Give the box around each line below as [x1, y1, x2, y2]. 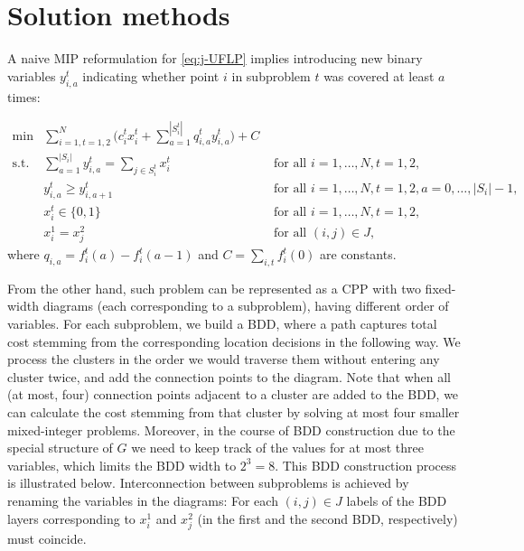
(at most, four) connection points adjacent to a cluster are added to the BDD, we [7, 385, 459, 404]
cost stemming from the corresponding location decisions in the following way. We [7, 332, 461, 350]
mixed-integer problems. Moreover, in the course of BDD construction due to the [7, 420, 455, 439]
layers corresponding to [7, 509, 136, 528]
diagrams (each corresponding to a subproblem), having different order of [42, 296, 449, 315]
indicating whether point [82, 66, 220, 85]
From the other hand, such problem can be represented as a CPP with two [7, 278, 421, 297]
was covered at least [323, 66, 435, 85]
